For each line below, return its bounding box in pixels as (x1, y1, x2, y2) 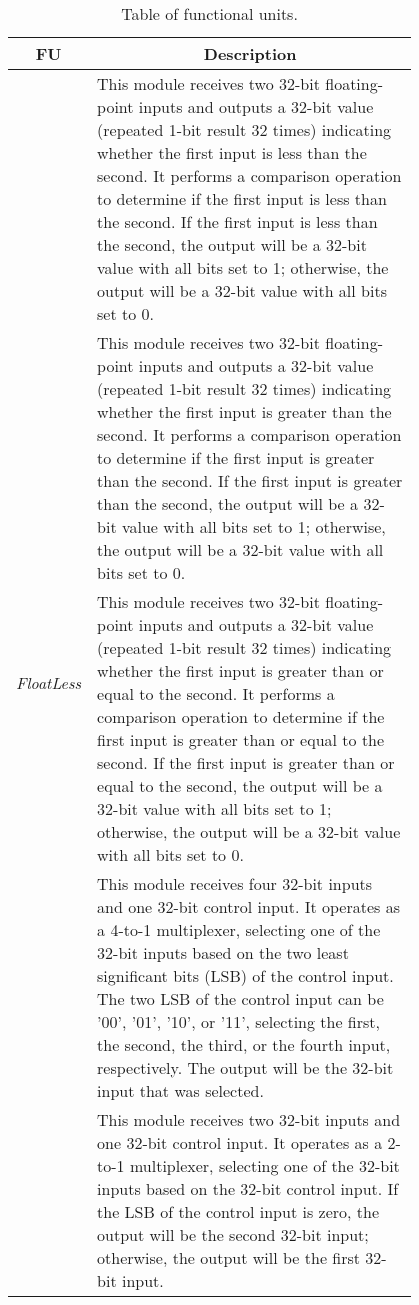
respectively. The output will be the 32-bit (97, 1056, 394, 1079)
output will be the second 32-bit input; (97, 1223, 369, 1246)
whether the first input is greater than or (97, 659, 384, 682)
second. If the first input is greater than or (97, 751, 395, 774)
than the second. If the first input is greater (97, 469, 403, 492)
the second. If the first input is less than (97, 210, 378, 233)
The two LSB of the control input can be (97, 987, 384, 1010)
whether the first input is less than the (97, 141, 367, 164)
